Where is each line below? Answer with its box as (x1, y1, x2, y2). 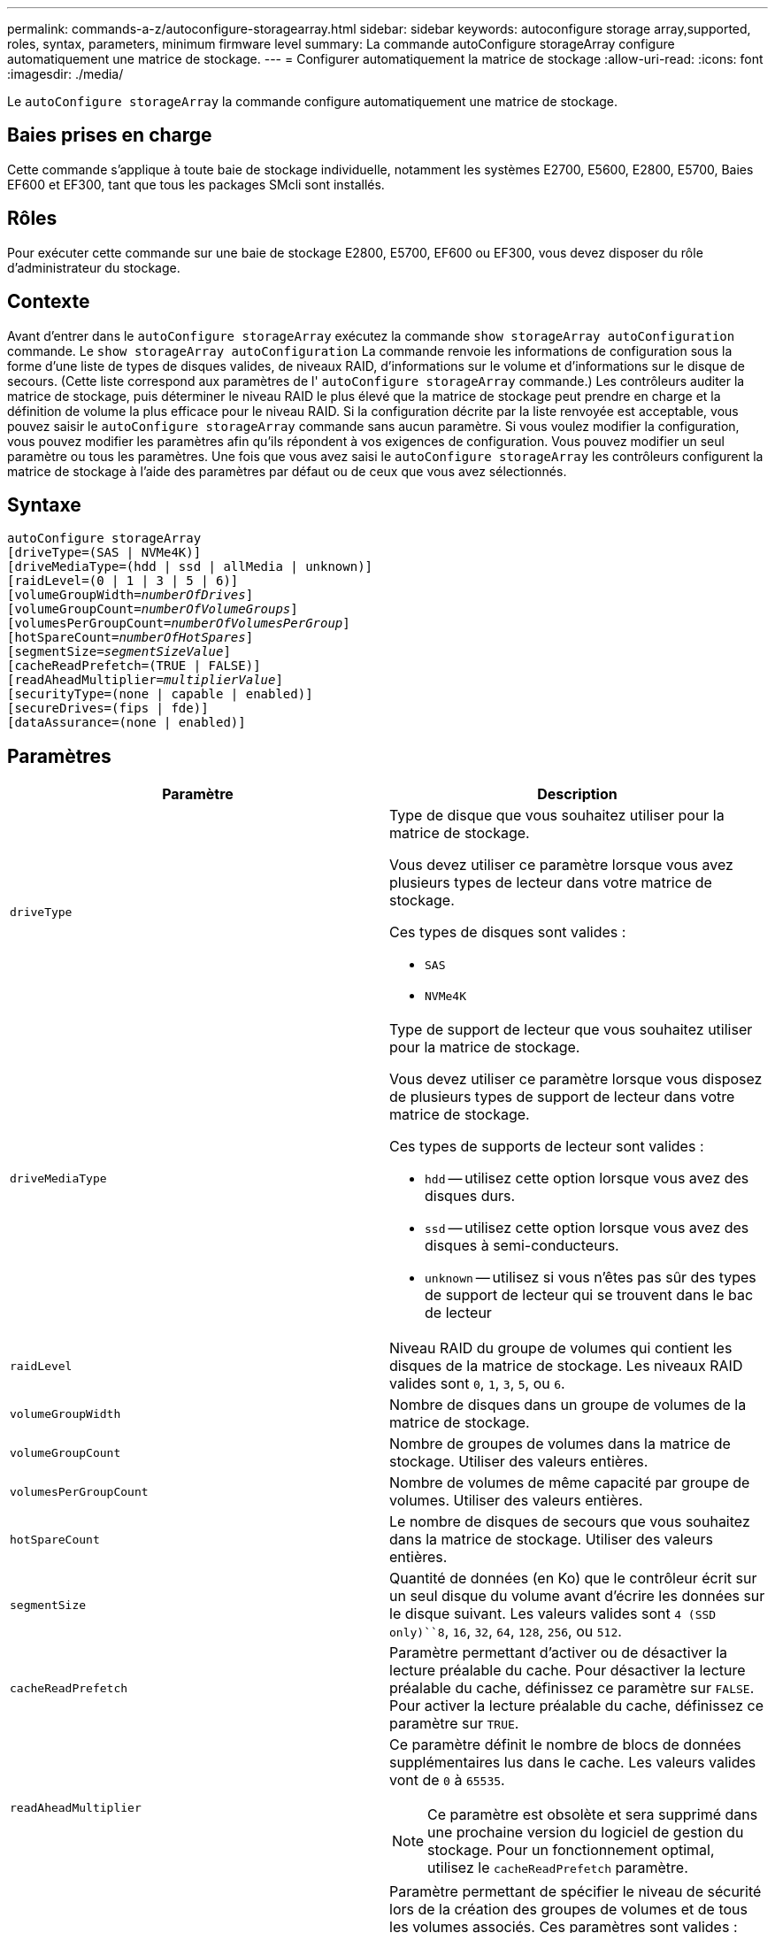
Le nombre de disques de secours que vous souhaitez (389, 1513, 750, 1531)
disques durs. (425, 1187, 515, 1205)
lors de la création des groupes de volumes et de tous (389, 1900, 748, 1919)
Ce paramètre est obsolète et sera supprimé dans (427, 1806, 758, 1824)
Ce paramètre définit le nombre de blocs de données (389, 1736, 741, 1754)
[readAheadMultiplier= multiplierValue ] (7, 673, 283, 688)
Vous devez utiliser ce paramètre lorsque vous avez (389, 856, 733, 874)
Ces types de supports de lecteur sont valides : (389, 1137, 704, 1156)
